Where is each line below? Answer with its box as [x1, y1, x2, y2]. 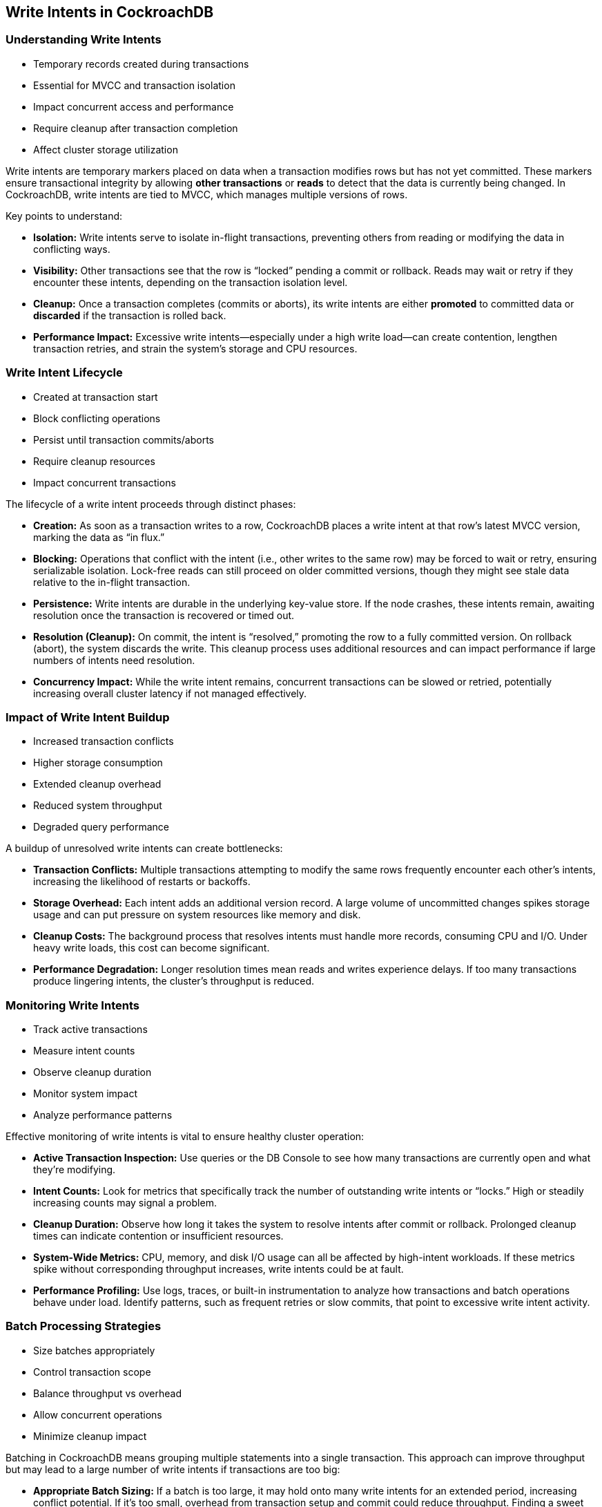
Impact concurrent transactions [33, 476, 176, 489]
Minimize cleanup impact [33, 1430, 147, 1442]
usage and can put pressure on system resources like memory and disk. [33, 909, 361, 921]
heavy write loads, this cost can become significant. [33, 942, 270, 954]
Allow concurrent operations [33, 1408, 162, 1421]
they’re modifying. [33, 1164, 116, 1176]
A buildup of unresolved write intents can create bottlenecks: [6, 842, 283, 855]
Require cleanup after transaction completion [33, 122, 238, 134]
